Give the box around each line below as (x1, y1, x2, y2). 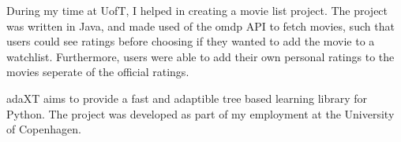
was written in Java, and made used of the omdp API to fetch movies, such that (6, 17, 395, 34)
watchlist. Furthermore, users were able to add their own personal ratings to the (6, 48, 395, 64)
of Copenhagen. (6, 121, 81, 137)
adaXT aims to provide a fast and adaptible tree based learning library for (6, 89, 368, 106)
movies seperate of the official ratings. (6, 64, 189, 80)
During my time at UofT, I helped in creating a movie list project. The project (6, 2, 388, 18)
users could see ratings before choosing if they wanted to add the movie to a (6, 33, 375, 49)
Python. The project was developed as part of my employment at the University (6, 105, 395, 122)
